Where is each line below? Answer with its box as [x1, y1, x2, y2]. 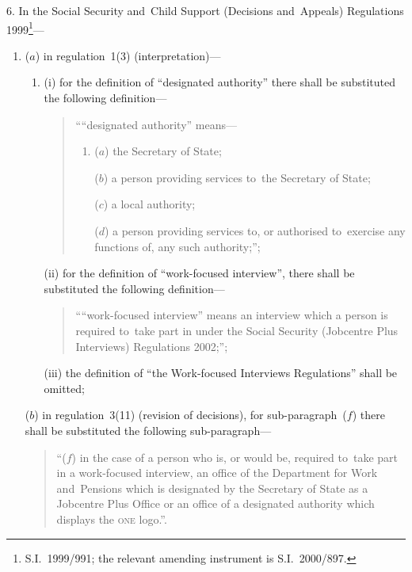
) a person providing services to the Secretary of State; [103, 169, 371, 185]
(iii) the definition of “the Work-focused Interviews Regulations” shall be [44, 364, 398, 381]
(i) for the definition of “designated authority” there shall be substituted [44, 74, 396, 90]
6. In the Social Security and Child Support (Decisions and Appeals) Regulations [6, 2, 404, 18]
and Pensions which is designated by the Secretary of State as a [56, 479, 368, 496]
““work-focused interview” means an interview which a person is [75, 307, 388, 323]
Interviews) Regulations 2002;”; [75, 337, 228, 354]
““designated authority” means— [75, 116, 237, 132]
